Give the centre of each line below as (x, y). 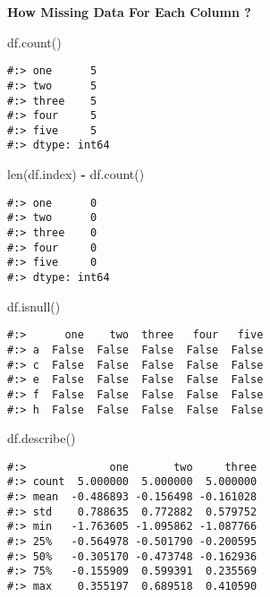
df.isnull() (34, 306)
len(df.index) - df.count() (76, 174)
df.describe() (42, 438)
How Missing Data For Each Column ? (129, 12)
